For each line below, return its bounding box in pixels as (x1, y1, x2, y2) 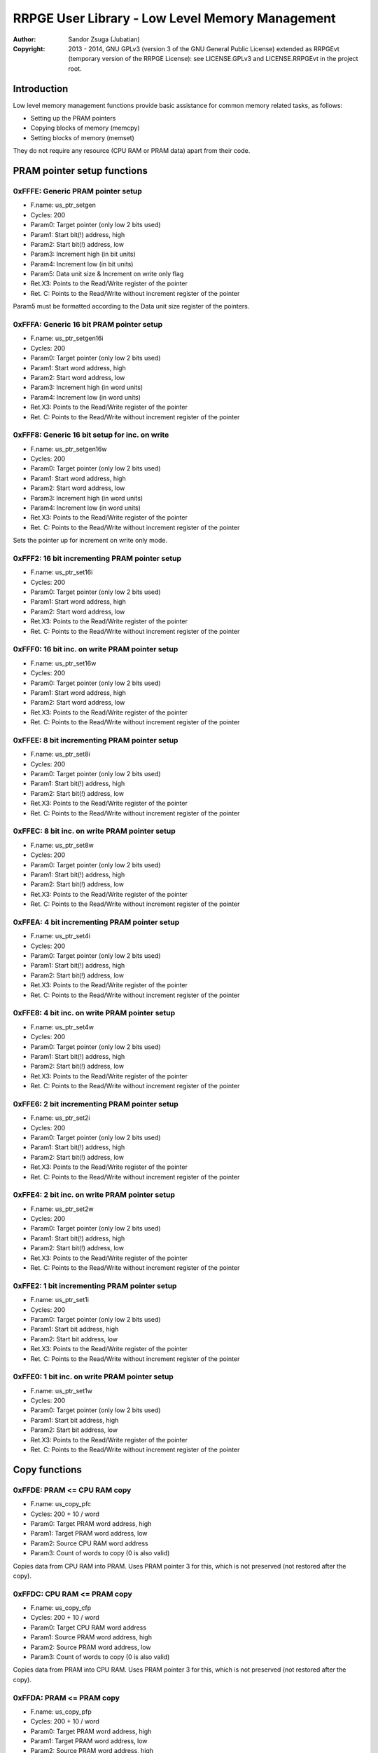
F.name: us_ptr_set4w (30, 1022, 94, 1031)
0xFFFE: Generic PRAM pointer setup (13, 186, 143, 196)
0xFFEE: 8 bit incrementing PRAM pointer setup (13, 735, 178, 745)
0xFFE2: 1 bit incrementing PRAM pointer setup (13, 1280, 177, 1290)
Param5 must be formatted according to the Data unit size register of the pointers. (13, 302, 250, 311)
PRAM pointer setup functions (13, 165, 148, 177)
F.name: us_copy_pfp (30, 1707, 92, 1716)
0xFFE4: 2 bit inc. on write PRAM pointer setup (13, 1190, 175, 1200)
